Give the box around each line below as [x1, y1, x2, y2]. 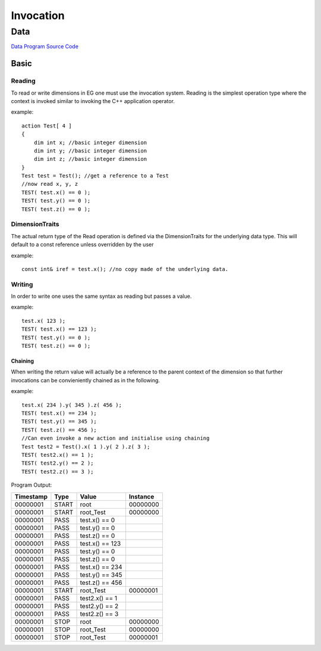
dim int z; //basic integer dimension [33, 155, 147, 163]
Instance [128, 492, 155, 500]
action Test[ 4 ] [21, 122, 72, 129]
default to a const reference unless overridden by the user [11, 241, 154, 248]
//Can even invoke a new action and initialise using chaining [21, 435, 210, 442]
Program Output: [11, 481, 52, 488]
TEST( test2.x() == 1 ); [21, 451, 94, 458]
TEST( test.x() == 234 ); [21, 410, 97, 416]
